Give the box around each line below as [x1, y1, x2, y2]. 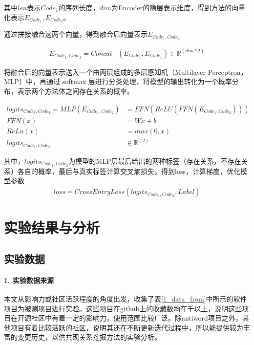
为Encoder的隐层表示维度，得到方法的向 [111, 2, 239, 12]
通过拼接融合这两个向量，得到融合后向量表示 [4, 29, 148, 39]
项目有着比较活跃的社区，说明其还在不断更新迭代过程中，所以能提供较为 [10, 322, 243, 332]
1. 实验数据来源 [4, 275, 54, 285]
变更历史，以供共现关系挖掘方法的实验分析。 [17, 332, 161, 342]
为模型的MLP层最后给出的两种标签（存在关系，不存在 [68, 155, 241, 166]
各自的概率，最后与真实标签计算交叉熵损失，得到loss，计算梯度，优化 [17, 166, 240, 176]
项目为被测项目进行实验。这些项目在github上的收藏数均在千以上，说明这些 [4, 303, 242, 313]
